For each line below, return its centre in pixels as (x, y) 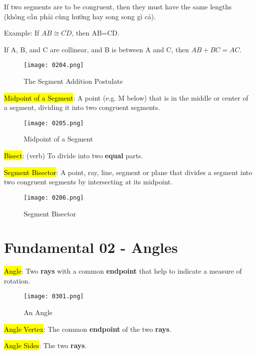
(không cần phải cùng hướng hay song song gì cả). (80, 16)
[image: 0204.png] (54, 65)
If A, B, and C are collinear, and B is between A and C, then (97, 49)
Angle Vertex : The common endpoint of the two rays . (88, 329)
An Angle (38, 312)
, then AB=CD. (95, 33)
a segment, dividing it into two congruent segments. (82, 107)
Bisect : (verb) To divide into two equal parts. (73, 156)
